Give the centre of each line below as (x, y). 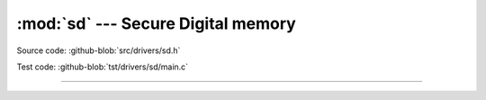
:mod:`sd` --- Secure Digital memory (156, 23)
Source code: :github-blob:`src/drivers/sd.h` (99, 50)
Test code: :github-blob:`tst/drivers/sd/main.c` (103, 67)
